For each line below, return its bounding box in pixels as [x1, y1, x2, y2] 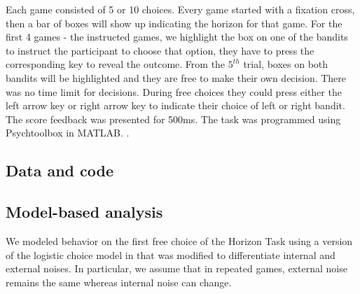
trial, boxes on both [243, 57, 328, 71]
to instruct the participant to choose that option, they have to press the [6, 43, 314, 57]
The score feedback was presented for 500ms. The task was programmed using [6, 111, 341, 126]
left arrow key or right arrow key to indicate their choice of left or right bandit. [6, 98, 345, 113]
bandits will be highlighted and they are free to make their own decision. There [6, 70, 347, 85]
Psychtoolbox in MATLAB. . [6, 125, 130, 140]
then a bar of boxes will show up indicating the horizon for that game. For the [6, 15, 342, 30]
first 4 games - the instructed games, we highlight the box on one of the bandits [6, 29, 348, 44]
